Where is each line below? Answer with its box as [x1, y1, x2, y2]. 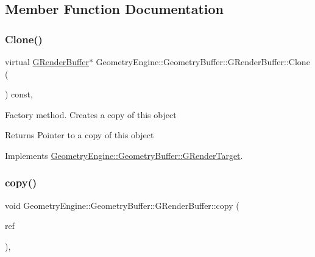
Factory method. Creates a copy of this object [5, 108, 177, 121]
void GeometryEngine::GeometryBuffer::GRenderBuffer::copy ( [5, 199, 239, 211]
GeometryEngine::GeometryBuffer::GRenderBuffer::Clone [96, 55, 310, 68]
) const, [5, 88, 33, 100]
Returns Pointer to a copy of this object [5, 128, 154, 141]
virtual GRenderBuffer [5, 55, 89, 68]
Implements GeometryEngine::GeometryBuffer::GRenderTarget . [5, 149, 243, 161]
